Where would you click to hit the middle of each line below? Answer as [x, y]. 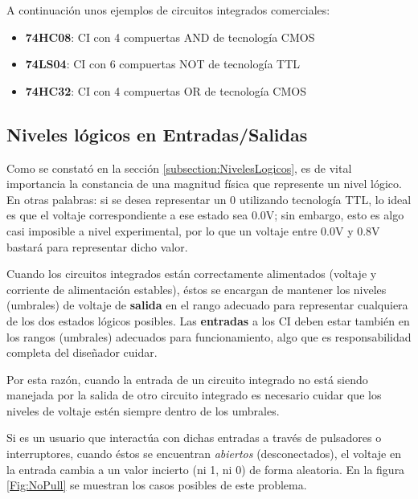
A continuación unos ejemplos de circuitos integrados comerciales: [168, 10]
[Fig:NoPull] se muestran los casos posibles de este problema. [157, 485]
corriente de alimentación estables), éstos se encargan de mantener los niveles [197, 289]
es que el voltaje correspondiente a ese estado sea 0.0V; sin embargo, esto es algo [205, 215]
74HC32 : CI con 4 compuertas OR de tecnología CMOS [166, 90]
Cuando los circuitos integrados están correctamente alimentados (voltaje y [192, 274]
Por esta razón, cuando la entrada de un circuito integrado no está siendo [187, 379]
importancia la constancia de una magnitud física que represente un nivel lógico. [204, 184]
